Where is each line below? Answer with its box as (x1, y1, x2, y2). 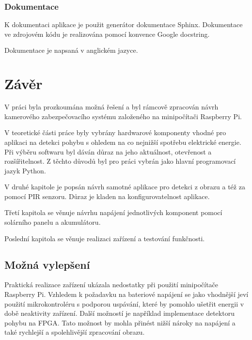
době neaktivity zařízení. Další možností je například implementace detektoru (4, 308, 235, 318)
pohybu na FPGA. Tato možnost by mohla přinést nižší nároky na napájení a (4, 317, 236, 327)
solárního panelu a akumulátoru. (4, 217, 101, 227)
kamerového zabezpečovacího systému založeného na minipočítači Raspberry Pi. (4, 111, 242, 121)
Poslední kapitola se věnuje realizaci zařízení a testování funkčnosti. (4, 233, 205, 243)
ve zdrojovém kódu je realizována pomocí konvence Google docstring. (4, 29, 210, 39)
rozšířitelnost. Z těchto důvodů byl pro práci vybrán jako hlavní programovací (4, 156, 236, 166)
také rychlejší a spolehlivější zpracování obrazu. (4, 327, 145, 337)
